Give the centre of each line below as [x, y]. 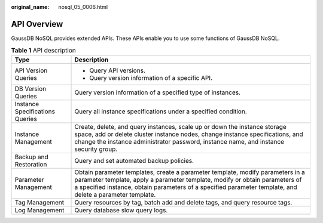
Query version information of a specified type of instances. [158, 92]
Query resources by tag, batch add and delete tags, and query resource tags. [183, 202]
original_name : [30, 7]
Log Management [39, 210]
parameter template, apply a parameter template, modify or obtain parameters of [188, 179]
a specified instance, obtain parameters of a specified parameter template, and [186, 187]
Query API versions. [118, 70]
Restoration [31, 164]
